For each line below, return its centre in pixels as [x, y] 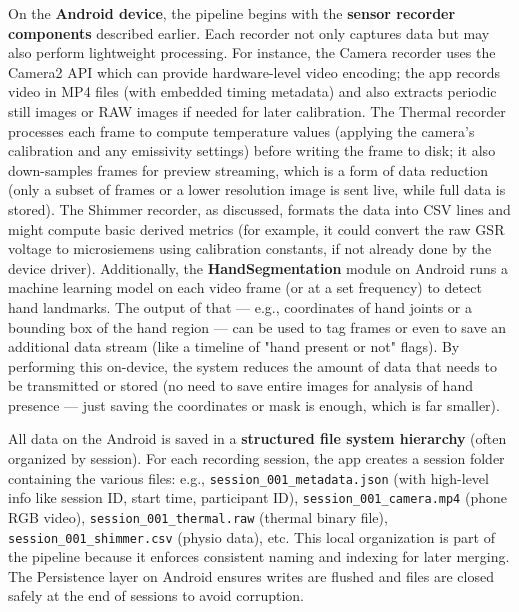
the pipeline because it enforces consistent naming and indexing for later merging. [259, 556]
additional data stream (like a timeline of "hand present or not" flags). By [234, 346]
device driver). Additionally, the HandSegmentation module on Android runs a [258, 267]
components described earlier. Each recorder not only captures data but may [249, 32]
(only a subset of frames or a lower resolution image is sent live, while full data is [257, 189]
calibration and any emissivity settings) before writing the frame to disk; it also [252, 150]
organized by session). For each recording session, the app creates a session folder [256, 458]
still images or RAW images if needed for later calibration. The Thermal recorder [257, 110]
